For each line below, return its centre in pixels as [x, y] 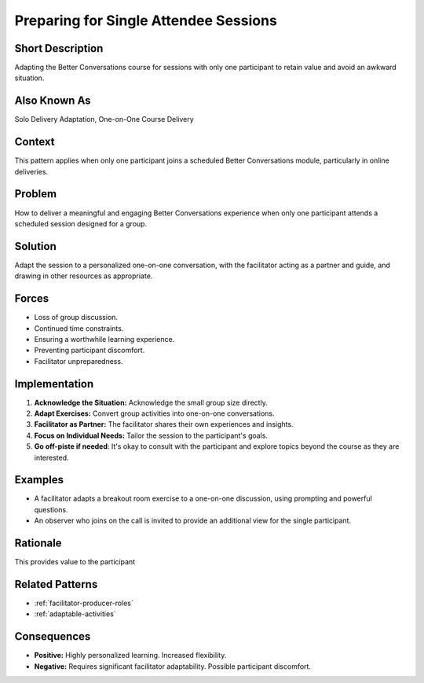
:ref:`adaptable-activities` [75, 614]
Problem [36, 194]
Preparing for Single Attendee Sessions [146, 20]
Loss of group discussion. [76, 318]
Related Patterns [56, 584]
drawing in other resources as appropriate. [84, 276]
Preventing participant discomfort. [90, 351]
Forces [32, 299]
